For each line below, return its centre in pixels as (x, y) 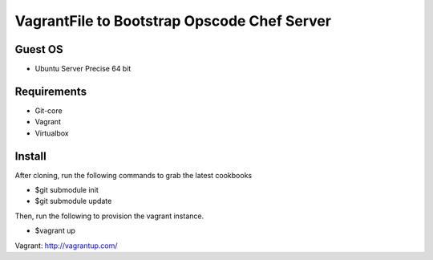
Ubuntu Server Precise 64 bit (83, 69)
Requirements (51, 91)
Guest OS (39, 49)
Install (31, 156)
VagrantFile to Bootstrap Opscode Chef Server (173, 21)
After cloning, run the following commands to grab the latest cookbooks (134, 175)
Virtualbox (52, 133)
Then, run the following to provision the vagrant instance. (109, 216)
